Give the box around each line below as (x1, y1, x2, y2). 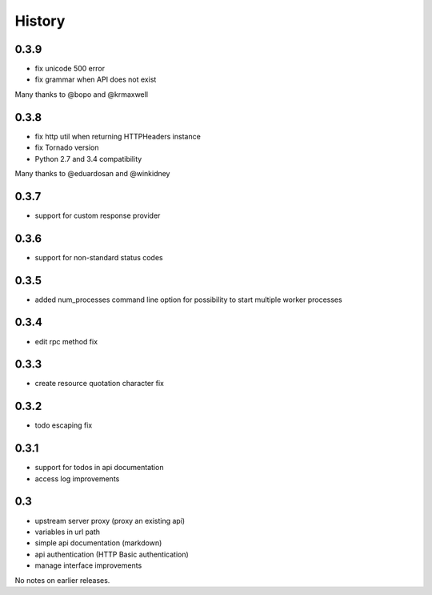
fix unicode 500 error (34, 64, 106, 74)
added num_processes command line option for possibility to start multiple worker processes (34, 295, 343, 304)
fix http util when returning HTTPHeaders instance (34, 131, 202, 141)
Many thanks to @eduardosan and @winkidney (14, 168, 170, 178)
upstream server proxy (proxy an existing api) (34, 516, 186, 525)
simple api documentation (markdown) (34, 538, 162, 548)
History (14, 12, 66, 30)
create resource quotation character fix (34, 379, 164, 388)
